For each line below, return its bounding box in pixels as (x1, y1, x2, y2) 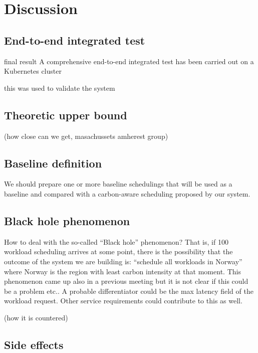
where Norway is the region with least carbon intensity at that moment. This (4, 266, 241, 276)
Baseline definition (4, 155, 102, 170)
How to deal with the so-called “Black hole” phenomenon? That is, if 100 (4, 236, 228, 247)
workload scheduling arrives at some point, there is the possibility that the (4, 246, 233, 257)
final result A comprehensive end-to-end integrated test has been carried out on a (4, 56, 254, 66)
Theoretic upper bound (4, 107, 127, 122)
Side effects (4, 336, 64, 352)
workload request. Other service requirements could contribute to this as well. (4, 295, 242, 306)
